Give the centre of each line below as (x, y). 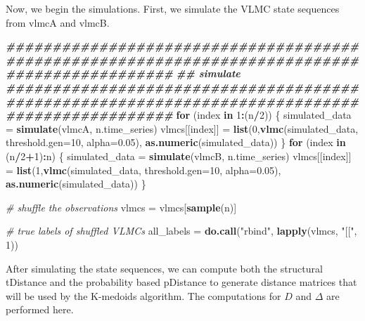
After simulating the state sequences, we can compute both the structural (164, 268)
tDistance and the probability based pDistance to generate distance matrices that (181, 282)
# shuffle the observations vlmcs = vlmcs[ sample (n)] (121, 207)
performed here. (40, 309)
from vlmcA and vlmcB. (58, 22)
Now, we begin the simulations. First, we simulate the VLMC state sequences (173, 8)
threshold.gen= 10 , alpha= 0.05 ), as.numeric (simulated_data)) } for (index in (176, 142)
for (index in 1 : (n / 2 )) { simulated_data (264, 115)
